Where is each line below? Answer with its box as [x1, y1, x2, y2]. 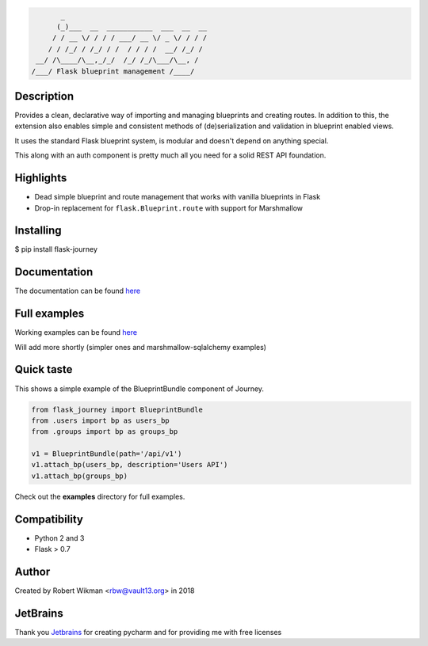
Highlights [14, 171, 67, 185]
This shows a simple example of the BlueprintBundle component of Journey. [14, 384, 265, 393]
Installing [14, 224, 63, 237]
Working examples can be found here [14, 328, 138, 337]
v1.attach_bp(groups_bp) [31, 471, 128, 481]
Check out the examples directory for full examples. [14, 492, 185, 501]
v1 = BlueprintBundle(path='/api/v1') [31, 450, 182, 458]
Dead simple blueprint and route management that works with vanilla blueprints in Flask [34, 192, 321, 202]
